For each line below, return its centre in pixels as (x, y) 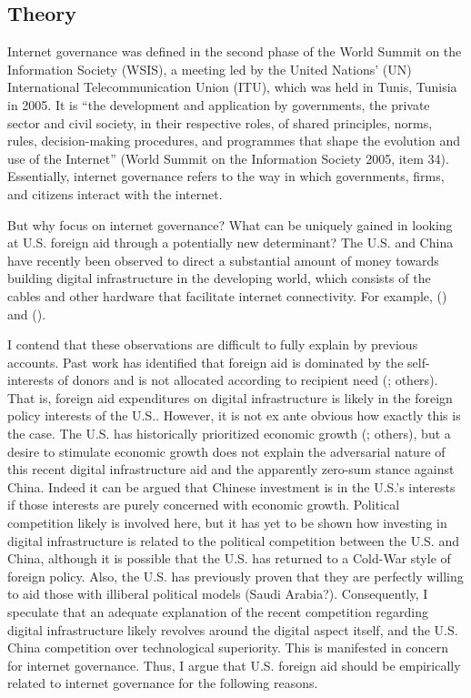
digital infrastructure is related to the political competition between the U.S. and (233, 540)
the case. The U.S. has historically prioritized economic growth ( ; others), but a (229, 434)
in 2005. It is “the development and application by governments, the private (219, 104)
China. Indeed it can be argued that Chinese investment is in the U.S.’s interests (231, 486)
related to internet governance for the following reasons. (163, 683)
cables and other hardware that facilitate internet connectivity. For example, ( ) (227, 295)
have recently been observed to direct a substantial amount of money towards (223, 260)
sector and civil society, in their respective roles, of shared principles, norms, (220, 122)
